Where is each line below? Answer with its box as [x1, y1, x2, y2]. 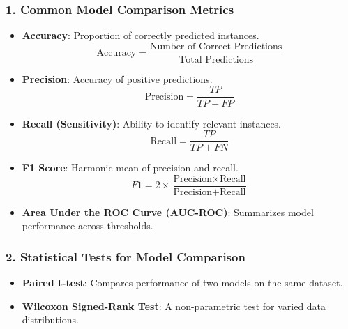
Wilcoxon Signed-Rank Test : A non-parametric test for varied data [22, 298, 326, 313]
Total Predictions [179, 54, 254, 65]
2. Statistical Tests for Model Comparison [6, 247, 245, 265]
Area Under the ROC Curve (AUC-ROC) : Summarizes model [22, 204, 314, 219]
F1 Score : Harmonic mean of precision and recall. [22, 160, 239, 175]
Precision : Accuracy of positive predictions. [22, 71, 213, 86]
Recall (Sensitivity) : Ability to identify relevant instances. [22, 116, 282, 130]
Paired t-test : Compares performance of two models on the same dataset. [22, 275, 343, 290]
